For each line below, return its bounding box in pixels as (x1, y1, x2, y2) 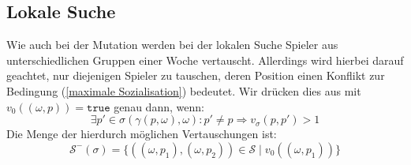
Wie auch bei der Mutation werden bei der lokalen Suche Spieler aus (6, 36, 338, 53)
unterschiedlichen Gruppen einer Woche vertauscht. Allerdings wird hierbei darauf (6, 51, 404, 68)
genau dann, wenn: (114, 98, 204, 114)
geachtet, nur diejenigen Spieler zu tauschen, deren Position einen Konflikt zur (6, 67, 385, 84)
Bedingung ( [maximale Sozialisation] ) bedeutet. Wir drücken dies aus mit (6, 82, 361, 99)
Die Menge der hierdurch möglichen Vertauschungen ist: (6, 126, 277, 142)
